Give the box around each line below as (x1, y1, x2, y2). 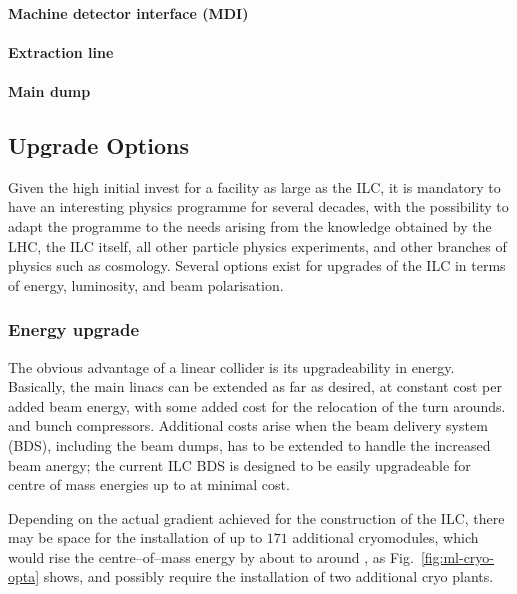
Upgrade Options (8, 129, 189, 160)
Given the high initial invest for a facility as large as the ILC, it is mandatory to (8, 176, 501, 197)
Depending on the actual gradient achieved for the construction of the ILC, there (8, 507, 505, 528)
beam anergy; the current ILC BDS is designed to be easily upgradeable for (8, 454, 471, 475)
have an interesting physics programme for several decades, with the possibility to (8, 196, 509, 217)
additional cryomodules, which (292, 527, 479, 548)
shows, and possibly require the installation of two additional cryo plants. (43, 566, 494, 587)
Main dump (8, 80, 91, 101)
